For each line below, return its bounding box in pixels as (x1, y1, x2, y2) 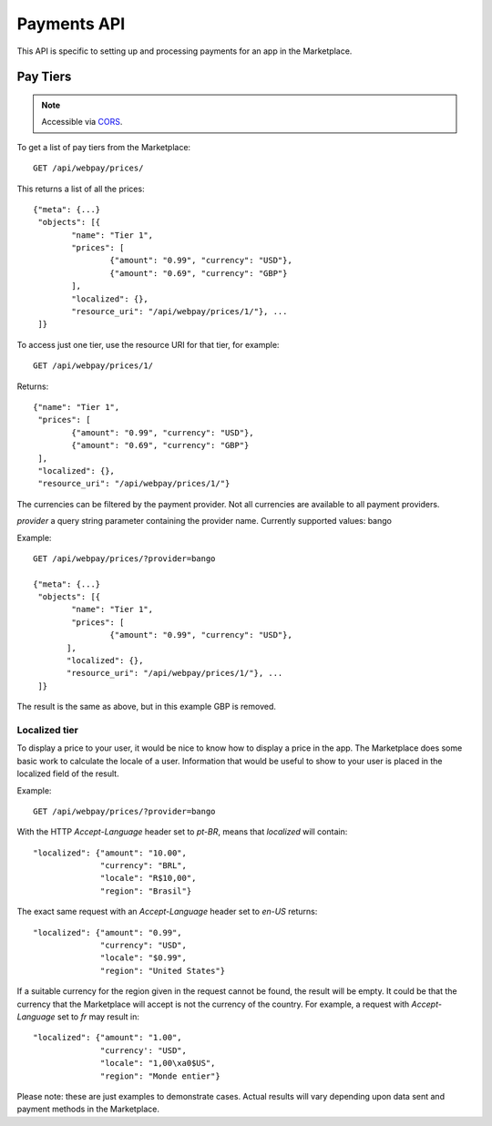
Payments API (16, 14, 126, 34)
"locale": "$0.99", (100, 953, 187, 963)
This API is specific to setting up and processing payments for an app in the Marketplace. (16, 46, 353, 56)
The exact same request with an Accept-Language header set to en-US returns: (16, 906, 318, 917)
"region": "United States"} (100, 966, 226, 976)
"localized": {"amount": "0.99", (33, 927, 182, 937)
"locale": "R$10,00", (100, 873, 197, 884)
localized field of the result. (16, 768, 119, 779)
